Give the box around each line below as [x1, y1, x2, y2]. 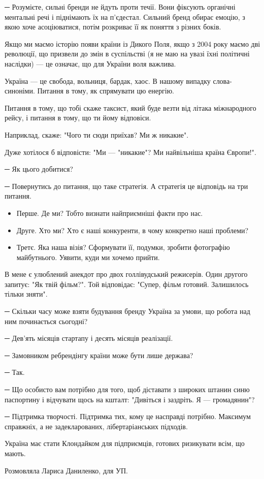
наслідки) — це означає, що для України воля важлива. [5, 58, 176, 69]
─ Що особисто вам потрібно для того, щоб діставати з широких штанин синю [5, 384, 250, 395]
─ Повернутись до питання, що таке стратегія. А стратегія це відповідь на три [5, 180, 248, 191]
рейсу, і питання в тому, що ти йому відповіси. [5, 112, 151, 123]
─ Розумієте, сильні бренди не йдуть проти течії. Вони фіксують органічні [5, 2, 236, 12]
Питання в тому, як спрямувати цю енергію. [37, 85, 175, 96]
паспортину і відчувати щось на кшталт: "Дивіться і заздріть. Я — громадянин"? [5, 394, 255, 404]
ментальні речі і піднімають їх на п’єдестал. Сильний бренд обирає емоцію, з [5, 11, 245, 22]
